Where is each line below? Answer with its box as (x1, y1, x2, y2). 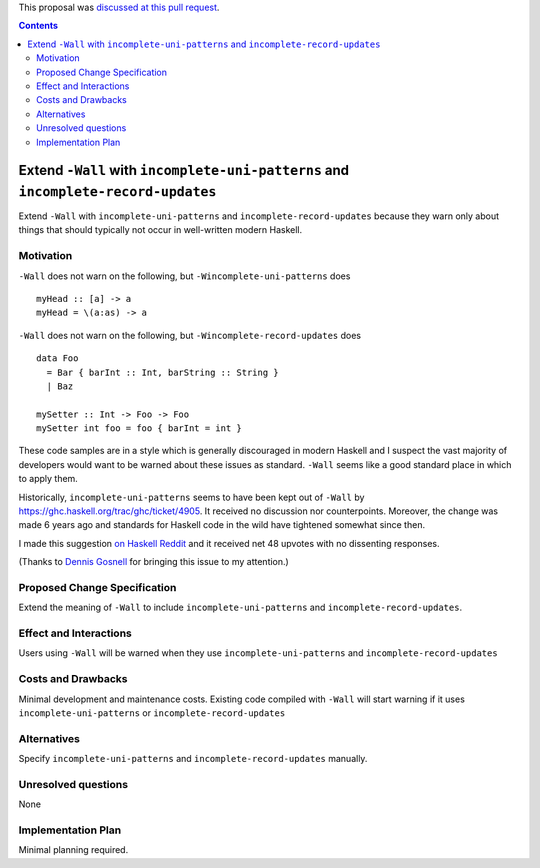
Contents (18, 20, 59, 32)
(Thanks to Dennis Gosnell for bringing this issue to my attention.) (18, 556, 289, 568)
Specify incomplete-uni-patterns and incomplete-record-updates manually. (18, 753, 368, 765)
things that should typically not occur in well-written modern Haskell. (18, 224, 303, 236)
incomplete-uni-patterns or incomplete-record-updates (18, 707, 286, 719)
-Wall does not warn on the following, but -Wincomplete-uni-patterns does (18, 270, 351, 282)
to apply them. (18, 473, 79, 485)
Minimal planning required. (18, 844, 129, 856)
